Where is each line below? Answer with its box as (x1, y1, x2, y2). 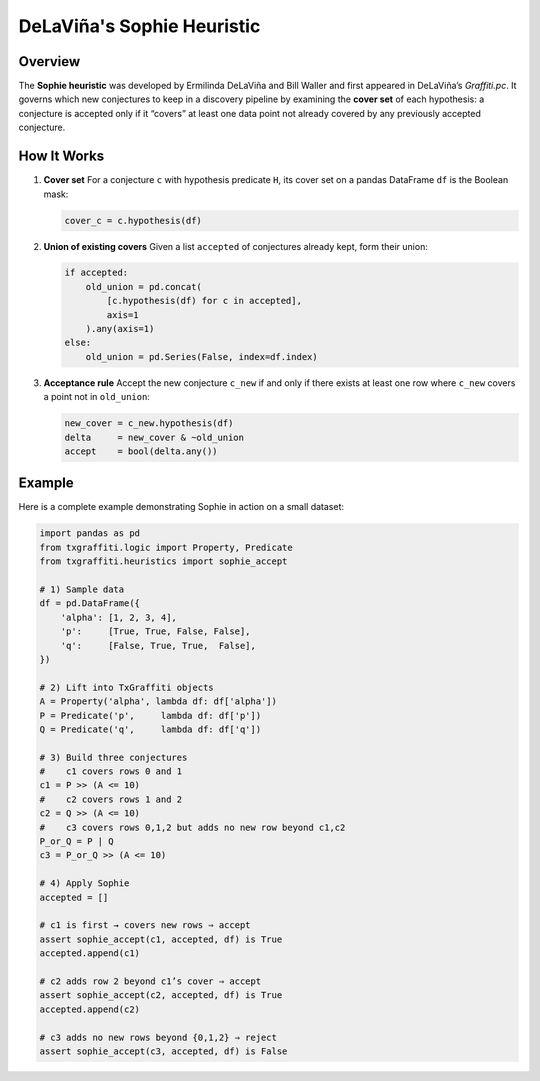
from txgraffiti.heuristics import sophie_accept (39, 556, 288, 567)
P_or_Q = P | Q (39, 836, 114, 847)
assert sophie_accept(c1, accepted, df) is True (39, 933, 283, 945)
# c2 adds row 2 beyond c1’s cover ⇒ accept (39, 975, 262, 987)
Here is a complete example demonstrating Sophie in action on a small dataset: (18, 501, 345, 513)
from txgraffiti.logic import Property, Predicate (39, 541, 294, 553)
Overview (18, 53, 81, 70)
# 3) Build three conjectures (39, 751, 188, 763)
